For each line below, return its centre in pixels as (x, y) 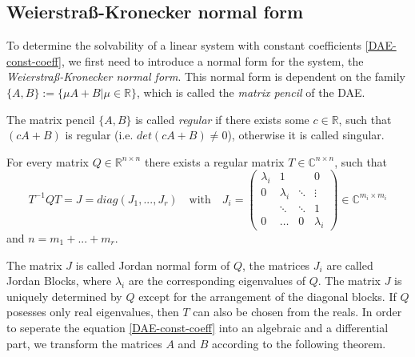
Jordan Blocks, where (59, 281)
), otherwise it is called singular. (306, 135)
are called (350, 265)
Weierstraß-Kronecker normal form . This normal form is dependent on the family (206, 76)
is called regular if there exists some (222, 119)
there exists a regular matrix (214, 161)
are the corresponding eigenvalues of (217, 281)
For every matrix (48, 161)
